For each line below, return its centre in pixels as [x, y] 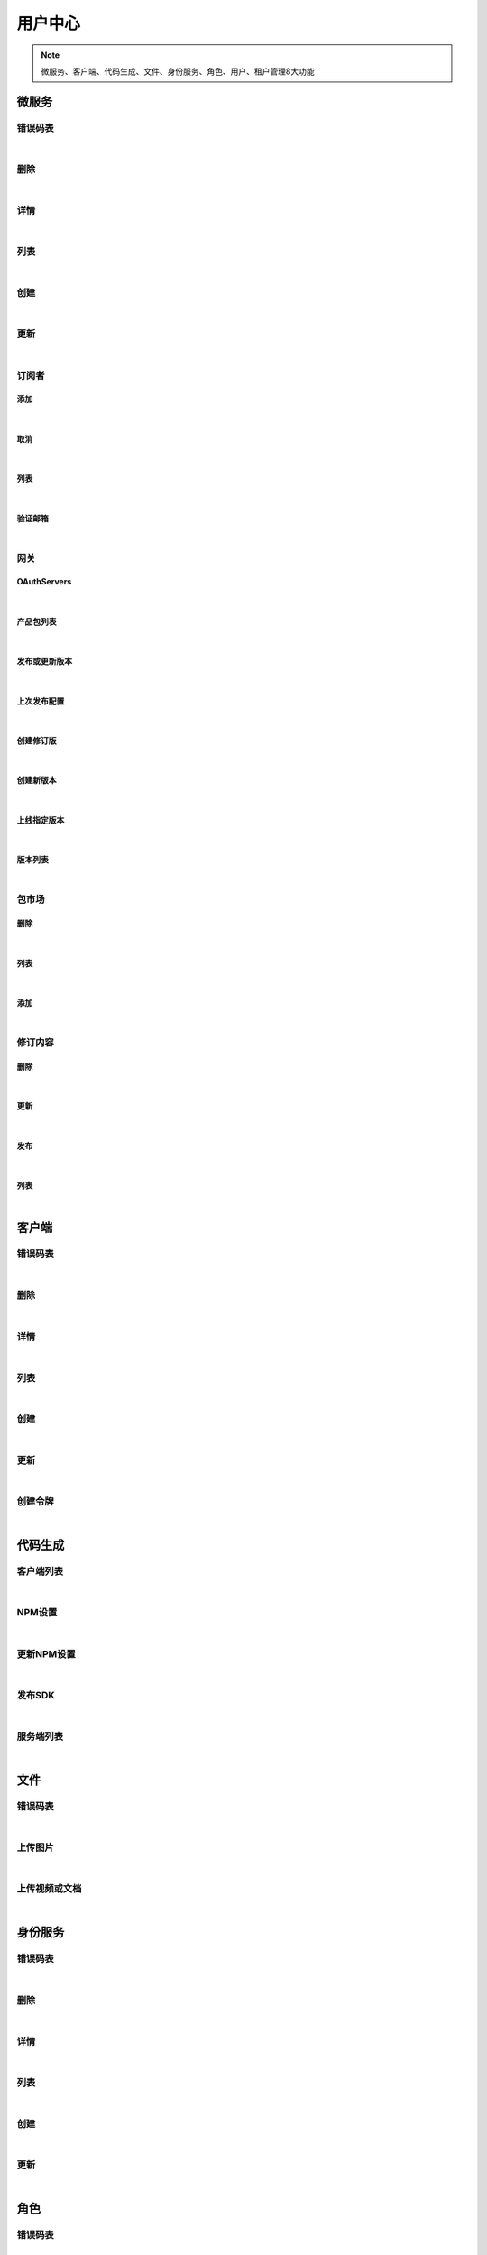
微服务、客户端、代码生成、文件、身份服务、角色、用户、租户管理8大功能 [178, 71]
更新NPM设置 [46, 1653]
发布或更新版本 [44, 661]
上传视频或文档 [49, 1889]
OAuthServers [44, 582]
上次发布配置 [41, 701]
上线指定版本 [41, 820]
